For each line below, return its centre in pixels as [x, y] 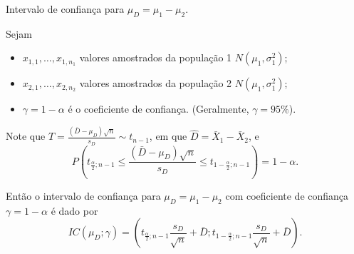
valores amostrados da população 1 [156, 57]
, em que [168, 136]
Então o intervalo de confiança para [83, 196]
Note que [26, 136]
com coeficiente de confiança [287, 196]
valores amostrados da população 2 [156, 83]
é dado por [74, 210]
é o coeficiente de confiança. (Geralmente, [158, 109]
